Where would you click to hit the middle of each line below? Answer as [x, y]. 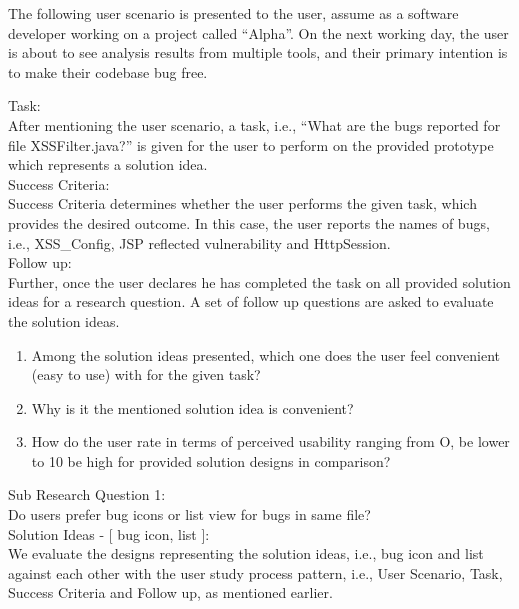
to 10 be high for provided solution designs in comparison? [211, 460]
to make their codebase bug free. [108, 71]
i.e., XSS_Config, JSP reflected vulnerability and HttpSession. [199, 242]
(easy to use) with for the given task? [146, 374]
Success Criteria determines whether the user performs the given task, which [242, 203]
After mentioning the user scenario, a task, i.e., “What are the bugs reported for [254, 124]
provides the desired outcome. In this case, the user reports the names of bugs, [249, 222]
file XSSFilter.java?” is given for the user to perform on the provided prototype [251, 144]
